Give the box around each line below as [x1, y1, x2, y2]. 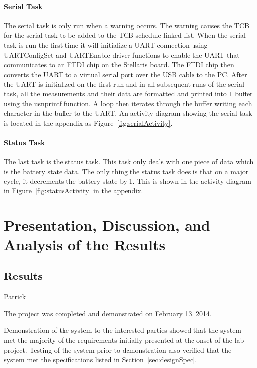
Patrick [4, 291, 26, 302]
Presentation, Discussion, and [4, 214, 210, 235]
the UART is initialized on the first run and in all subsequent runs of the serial [4, 79, 244, 89]
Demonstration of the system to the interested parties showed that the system [4, 325, 242, 335]
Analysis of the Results [4, 234, 166, 254]
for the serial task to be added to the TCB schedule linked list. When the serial [4, 30, 246, 40]
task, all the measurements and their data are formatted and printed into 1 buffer [4, 88, 253, 98]
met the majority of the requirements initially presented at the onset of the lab [4, 335, 244, 345]
